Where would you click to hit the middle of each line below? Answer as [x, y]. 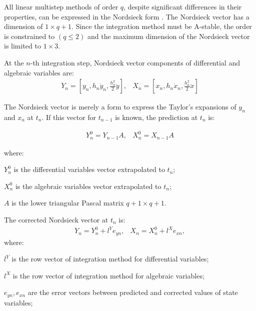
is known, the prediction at [156, 117]
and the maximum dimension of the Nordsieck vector [169, 36]
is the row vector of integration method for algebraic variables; [108, 275]
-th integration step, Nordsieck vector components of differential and [135, 62]
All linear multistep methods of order [61, 6]
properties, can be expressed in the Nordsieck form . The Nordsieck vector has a [127, 16]
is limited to [22, 46]
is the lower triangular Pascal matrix [68, 203]
